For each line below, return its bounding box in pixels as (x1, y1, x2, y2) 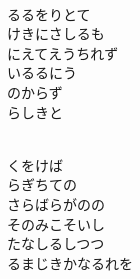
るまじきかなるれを (7, 252, 133, 273)
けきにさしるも (7, 23, 105, 44)
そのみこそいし (7, 213, 105, 234)
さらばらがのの (7, 193, 105, 214)
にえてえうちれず (7, 42, 119, 63)
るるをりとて (7, 3, 91, 24)
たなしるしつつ (7, 233, 105, 254)
